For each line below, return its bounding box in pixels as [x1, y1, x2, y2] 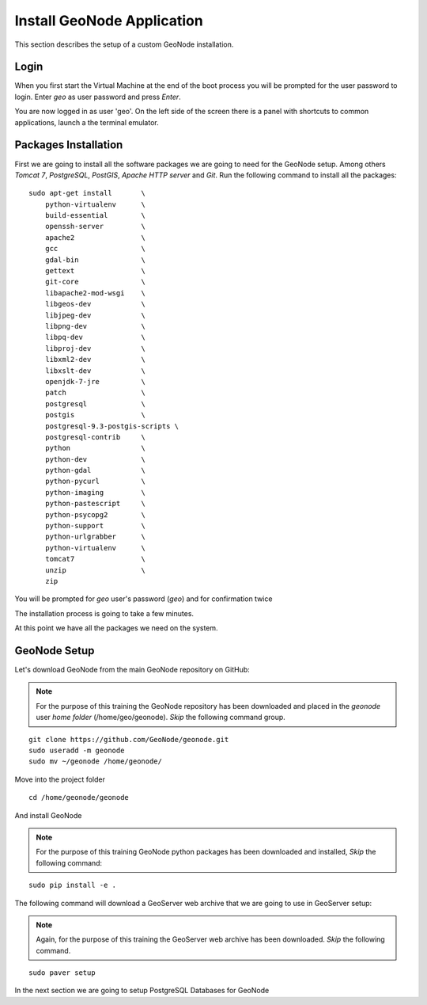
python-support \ [44, 521, 146, 531]
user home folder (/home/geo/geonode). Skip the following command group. [36, 713, 286, 722]
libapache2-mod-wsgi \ [44, 288, 146, 297]
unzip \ [44, 565, 146, 574]
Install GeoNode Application [14, 12, 203, 29]
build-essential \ [44, 211, 146, 220]
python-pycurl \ [44, 477, 146, 486]
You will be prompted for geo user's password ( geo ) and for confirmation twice [14, 594, 273, 603]
